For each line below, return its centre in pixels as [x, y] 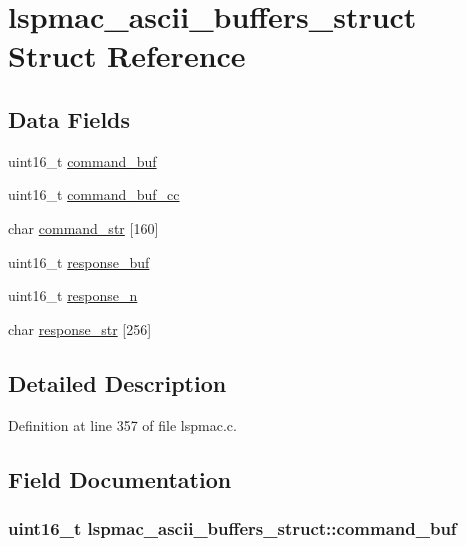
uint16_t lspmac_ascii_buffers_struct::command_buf [232, 527]
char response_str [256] [80, 328]
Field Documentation [120, 478]
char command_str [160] [83, 227]
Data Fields [69, 118]
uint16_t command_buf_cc [94, 194]
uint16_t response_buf [79, 261]
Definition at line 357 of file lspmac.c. [122, 424]
